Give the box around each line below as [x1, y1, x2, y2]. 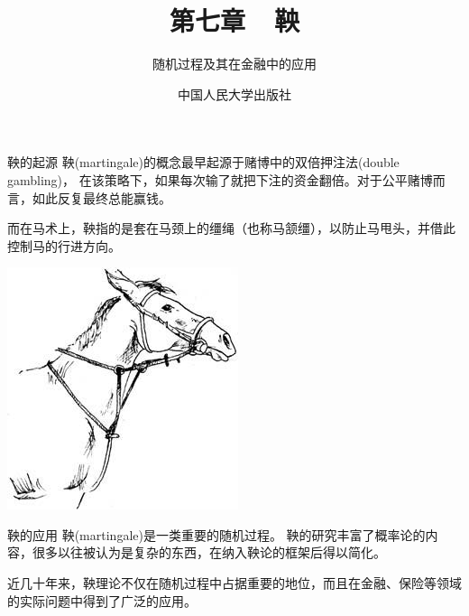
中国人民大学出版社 [178, 84, 291, 103]
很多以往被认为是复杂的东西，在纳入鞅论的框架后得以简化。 [32, 543, 386, 562]
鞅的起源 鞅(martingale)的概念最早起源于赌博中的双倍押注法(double [7, 153, 400, 172]
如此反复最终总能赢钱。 [32, 188, 171, 207]
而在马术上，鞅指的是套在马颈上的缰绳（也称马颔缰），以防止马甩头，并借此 [7, 219, 455, 238]
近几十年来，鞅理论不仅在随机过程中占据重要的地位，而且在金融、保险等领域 [7, 574, 462, 593]
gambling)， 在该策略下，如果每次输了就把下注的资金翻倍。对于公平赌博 [7, 170, 433, 189]
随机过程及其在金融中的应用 [152, 54, 317, 73]
